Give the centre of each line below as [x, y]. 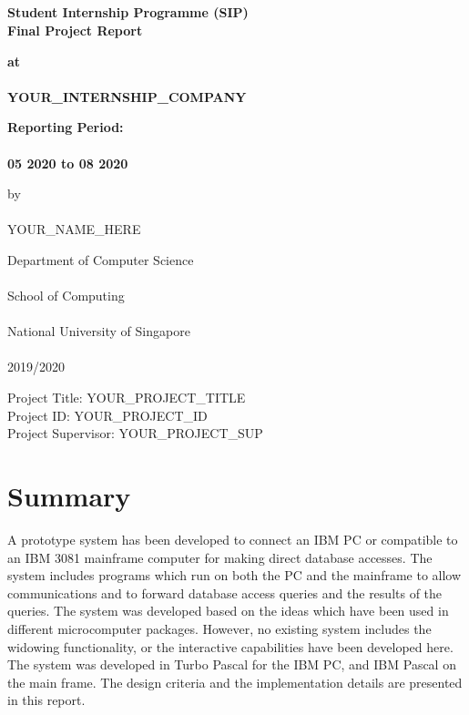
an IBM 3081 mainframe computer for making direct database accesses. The [220, 557]
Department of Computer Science [101, 259]
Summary [69, 496]
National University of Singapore [99, 331]
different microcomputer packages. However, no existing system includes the [219, 628]
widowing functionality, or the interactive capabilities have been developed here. [230, 646]
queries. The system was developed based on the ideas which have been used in [228, 611]
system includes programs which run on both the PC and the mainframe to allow [234, 575]
